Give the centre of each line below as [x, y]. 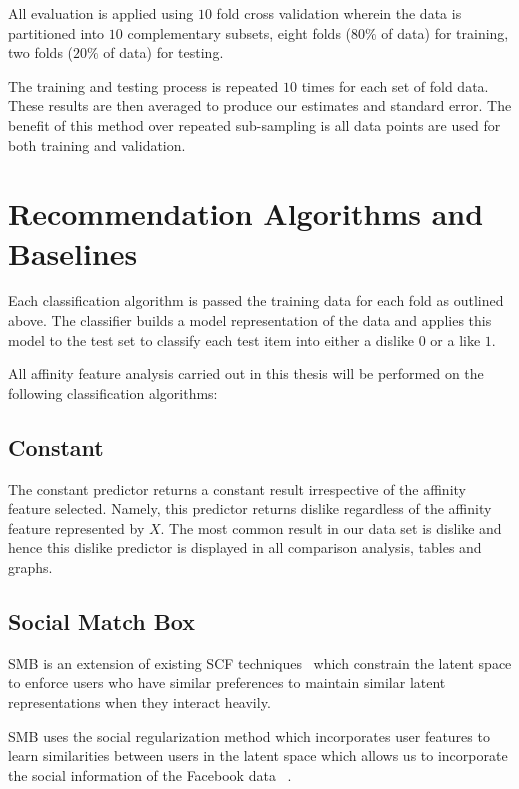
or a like [455, 339]
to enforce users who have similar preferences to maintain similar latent [227, 682]
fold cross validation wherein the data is [339, 13]
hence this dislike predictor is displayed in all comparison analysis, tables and [245, 547]
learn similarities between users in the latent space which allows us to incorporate [258, 755]
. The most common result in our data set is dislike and [331, 527]
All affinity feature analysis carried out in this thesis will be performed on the [246, 373]
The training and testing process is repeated [143, 85]
